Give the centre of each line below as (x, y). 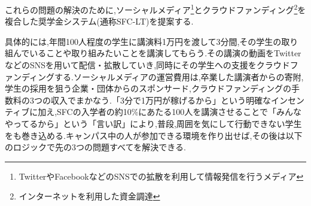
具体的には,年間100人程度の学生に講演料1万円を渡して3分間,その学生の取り (152, 41)
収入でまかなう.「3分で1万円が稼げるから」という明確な (161, 100)
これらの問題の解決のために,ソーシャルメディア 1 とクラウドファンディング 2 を (155, 9)
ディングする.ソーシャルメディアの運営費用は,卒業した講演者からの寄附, (162, 76)
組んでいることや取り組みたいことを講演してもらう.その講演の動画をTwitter (153, 53)
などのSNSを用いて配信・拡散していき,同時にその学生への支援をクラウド (147, 65)
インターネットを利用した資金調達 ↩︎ (89, 196)
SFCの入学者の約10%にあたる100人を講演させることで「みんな (179, 112)
